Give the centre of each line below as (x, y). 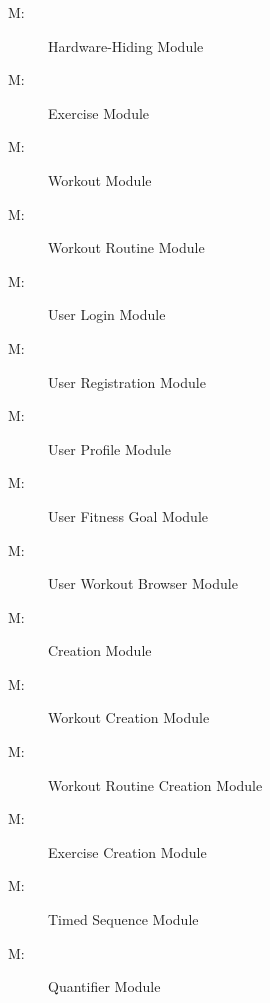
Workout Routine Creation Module (155, 784)
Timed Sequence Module (123, 919)
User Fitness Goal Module (128, 515)
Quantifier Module (104, 986)
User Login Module (107, 314)
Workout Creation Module (129, 717)
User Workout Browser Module (143, 583)
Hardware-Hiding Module (126, 45)
